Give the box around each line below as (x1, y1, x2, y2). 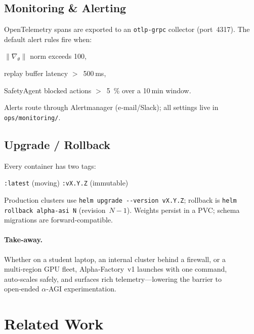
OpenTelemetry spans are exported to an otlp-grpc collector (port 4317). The (4, 24, 250, 34)
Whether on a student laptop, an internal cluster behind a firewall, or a (4, 253, 226, 264)
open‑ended (4, 283, 39, 294)
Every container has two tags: (4, 160, 96, 171)
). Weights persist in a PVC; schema (126, 204, 240, 215)
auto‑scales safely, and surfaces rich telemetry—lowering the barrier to (4, 273, 222, 284)
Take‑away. (4, 234, 43, 245)
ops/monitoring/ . (4, 112, 61, 122)
